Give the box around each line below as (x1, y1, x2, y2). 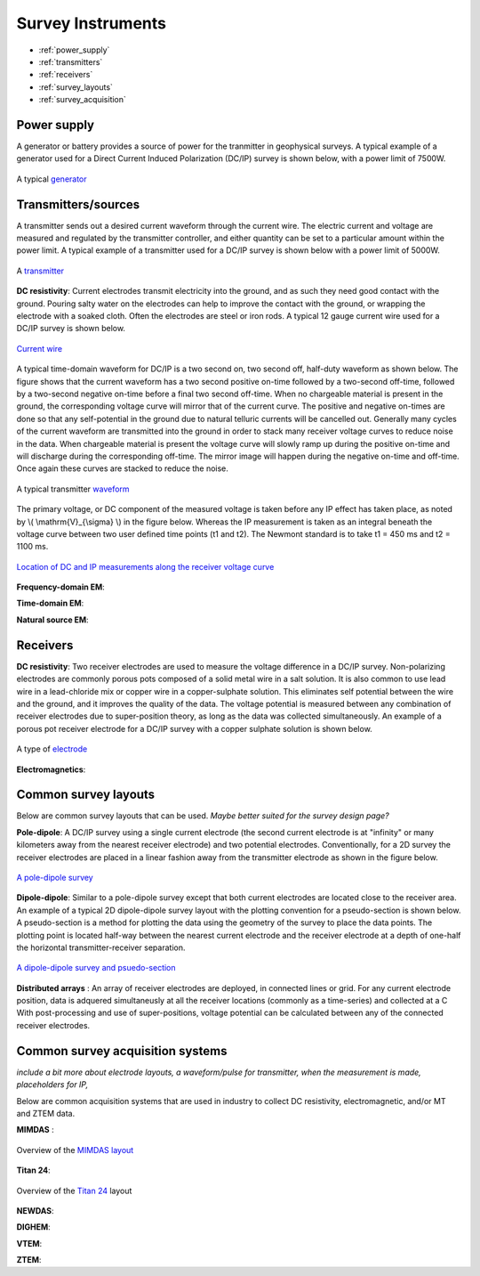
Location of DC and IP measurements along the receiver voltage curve (16, 561, 275, 572)
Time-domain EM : (16, 597, 84, 609)
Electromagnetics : (16, 764, 86, 775)
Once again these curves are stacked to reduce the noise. (16, 463, 228, 474)
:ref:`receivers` (38, 69, 93, 80)
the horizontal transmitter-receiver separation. (16, 942, 186, 953)
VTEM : (16, 1238, 43, 1248)
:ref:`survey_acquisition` (38, 94, 126, 105)
